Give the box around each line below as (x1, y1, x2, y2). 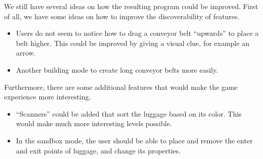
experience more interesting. (4, 91, 91, 102)
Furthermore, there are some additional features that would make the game (4, 81, 238, 92)
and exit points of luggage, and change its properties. (16, 145, 181, 155)
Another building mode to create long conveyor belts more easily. (16, 64, 218, 75)
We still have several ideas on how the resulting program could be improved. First (4, 1, 258, 11)
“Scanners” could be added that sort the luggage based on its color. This (16, 108, 242, 119)
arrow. (16, 47, 36, 58)
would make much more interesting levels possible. (16, 118, 172, 129)
